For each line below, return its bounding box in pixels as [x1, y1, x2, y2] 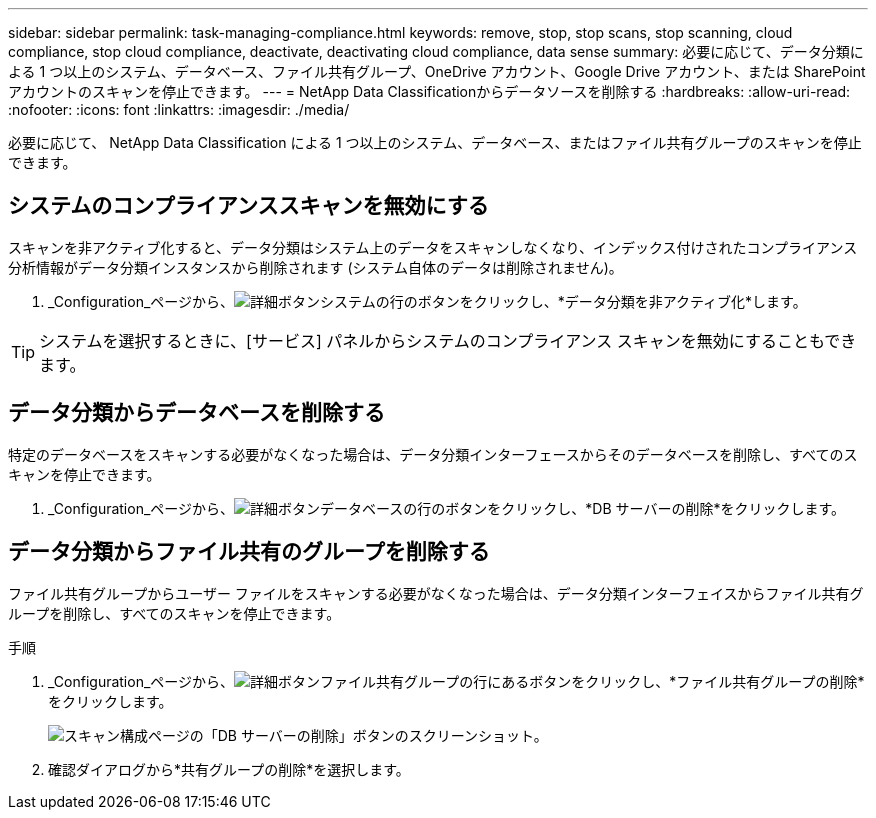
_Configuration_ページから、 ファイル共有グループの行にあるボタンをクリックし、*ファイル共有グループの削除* [48, 672, 865, 690]
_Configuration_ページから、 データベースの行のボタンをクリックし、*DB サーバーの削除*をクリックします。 [48, 499, 846, 517]
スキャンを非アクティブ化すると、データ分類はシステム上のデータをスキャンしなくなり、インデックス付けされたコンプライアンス [8, 238, 858, 256]
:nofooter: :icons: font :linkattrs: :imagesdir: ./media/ [8, 101, 350, 118]
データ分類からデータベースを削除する [8, 400, 385, 426]
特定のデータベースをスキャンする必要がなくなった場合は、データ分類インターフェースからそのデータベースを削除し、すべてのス [8, 445, 858, 463]
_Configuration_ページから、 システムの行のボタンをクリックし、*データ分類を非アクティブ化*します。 [48, 292, 807, 310]
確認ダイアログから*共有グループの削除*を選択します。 [48, 760, 410, 778]
